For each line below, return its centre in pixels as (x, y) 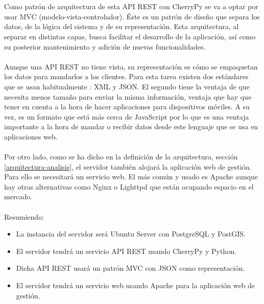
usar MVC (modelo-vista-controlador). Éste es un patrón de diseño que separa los (132, 16)
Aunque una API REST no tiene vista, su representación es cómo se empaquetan (131, 66)
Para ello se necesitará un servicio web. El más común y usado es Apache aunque (131, 177)
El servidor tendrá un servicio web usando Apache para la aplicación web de (136, 285)
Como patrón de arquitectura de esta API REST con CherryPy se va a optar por (131, 6)
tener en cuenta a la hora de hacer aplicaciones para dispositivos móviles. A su (127, 107)
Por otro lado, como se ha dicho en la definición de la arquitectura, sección (121, 157)
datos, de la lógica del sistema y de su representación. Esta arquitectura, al (122, 26)
